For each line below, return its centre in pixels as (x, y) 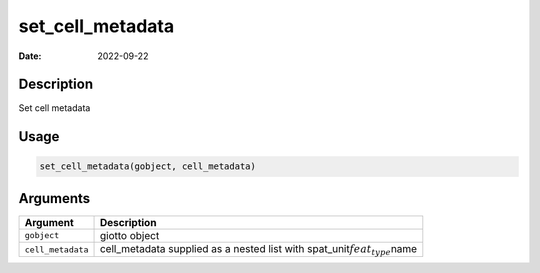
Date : (30, 56)
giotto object (129, 235)
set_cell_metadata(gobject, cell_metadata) (148, 166)
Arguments (54, 198)
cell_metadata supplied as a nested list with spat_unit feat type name (258, 249)
